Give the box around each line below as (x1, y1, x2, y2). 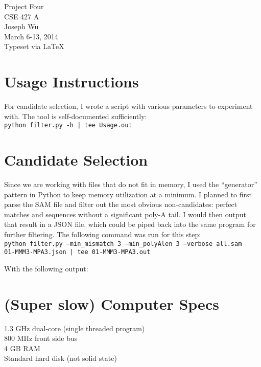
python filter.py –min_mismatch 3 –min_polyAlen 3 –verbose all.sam (4, 240, 242, 247)
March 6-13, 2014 (4, 31, 58, 41)
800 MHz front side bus (4, 333, 78, 343)
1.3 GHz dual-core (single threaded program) (4, 323, 145, 333)
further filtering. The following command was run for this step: (4, 229, 201, 240)
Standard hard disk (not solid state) (4, 353, 117, 363)
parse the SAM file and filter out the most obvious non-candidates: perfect (4, 199, 238, 210)
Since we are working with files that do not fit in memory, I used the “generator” (4, 179, 257, 190)
